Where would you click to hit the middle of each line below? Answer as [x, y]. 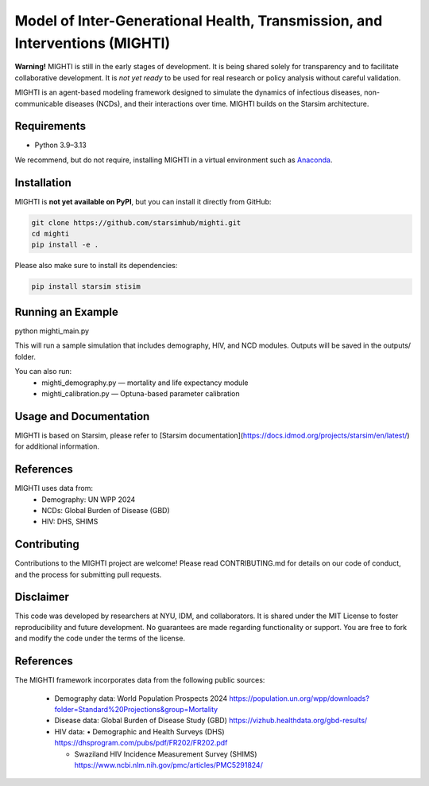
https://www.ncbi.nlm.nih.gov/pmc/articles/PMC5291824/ [169, 765]
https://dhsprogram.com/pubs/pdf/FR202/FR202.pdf [141, 743]
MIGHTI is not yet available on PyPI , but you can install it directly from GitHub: [143, 201]
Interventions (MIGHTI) [93, 43]
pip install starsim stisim [86, 287]
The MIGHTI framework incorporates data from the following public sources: [140, 680]
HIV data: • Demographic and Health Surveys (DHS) [140, 731]
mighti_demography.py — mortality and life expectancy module [145, 383]
